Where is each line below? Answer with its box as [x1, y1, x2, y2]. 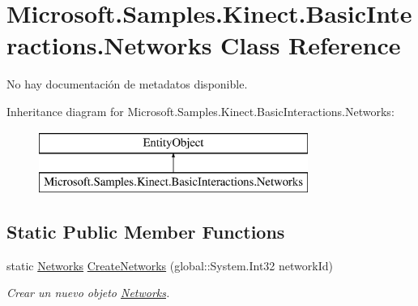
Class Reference [220, 28, 401, 62]
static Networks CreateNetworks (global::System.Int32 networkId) [6, 256, 333, 274]
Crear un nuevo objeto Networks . [6, 284, 170, 301]
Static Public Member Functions [6, 219, 285, 244]
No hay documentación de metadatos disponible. [6, 75, 248, 93]
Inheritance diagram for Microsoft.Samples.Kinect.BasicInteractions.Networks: [6, 102, 395, 119]
